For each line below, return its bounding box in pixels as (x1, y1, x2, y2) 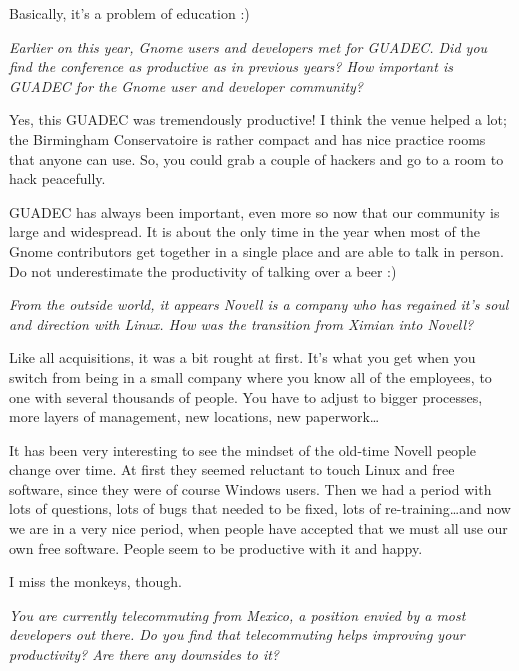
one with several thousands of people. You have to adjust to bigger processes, (9, 386, 483, 407)
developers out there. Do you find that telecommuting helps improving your (9, 624, 465, 645)
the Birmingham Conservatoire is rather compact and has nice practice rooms (9, 128, 486, 149)
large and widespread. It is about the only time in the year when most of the (9, 221, 480, 242)
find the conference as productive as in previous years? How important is (9, 56, 453, 77)
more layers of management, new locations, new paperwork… (9, 406, 380, 427)
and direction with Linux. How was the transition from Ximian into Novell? (9, 313, 474, 334)
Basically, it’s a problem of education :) (9, 3, 250, 23)
